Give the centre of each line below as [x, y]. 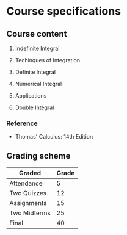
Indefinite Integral [37, 48]
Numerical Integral [38, 84]
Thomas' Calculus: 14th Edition [54, 137]
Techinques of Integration [48, 60]
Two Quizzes [28, 193]
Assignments [28, 203]
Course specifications [64, 11]
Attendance [26, 183]
